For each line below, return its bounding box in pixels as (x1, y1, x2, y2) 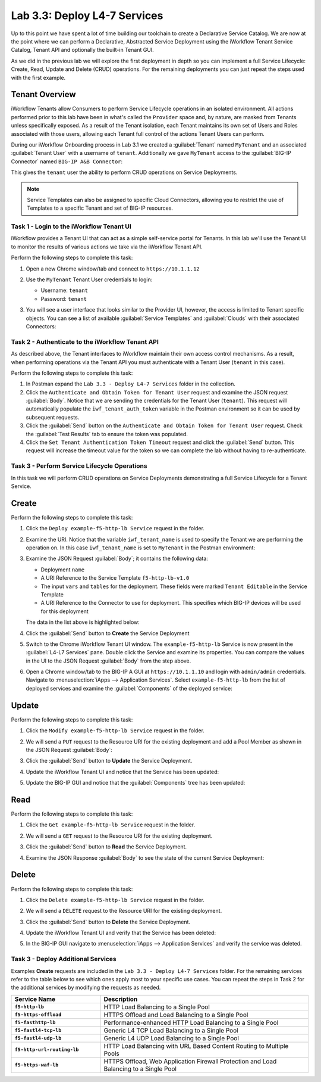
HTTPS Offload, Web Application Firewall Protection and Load (103, 1057, 277, 1065)
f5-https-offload (14, 1012, 62, 1018)
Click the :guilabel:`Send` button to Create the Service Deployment (26, 629, 190, 637)
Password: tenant (40, 295, 87, 302)
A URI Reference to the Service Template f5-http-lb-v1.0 (40, 574, 190, 582)
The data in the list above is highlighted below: (26, 618, 140, 626)
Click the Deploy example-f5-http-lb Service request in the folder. (26, 525, 205, 532)
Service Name (14, 995, 56, 1003)
